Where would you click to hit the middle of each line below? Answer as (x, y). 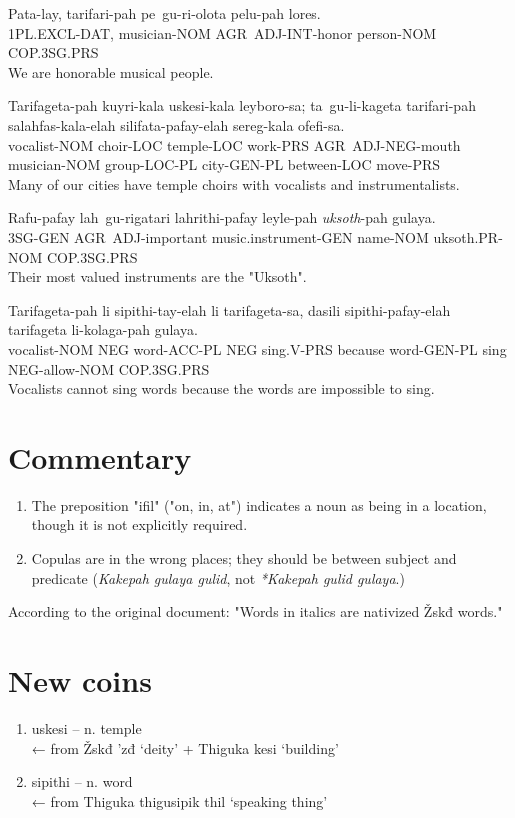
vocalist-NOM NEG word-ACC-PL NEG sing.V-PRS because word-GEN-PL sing (257, 348)
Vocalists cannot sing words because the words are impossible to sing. (221, 388)
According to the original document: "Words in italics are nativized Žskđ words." (255, 611)
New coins (80, 679)
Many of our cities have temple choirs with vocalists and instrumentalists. (234, 183)
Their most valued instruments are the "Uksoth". (157, 276)
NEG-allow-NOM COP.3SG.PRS (109, 368)
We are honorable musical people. (111, 71)
